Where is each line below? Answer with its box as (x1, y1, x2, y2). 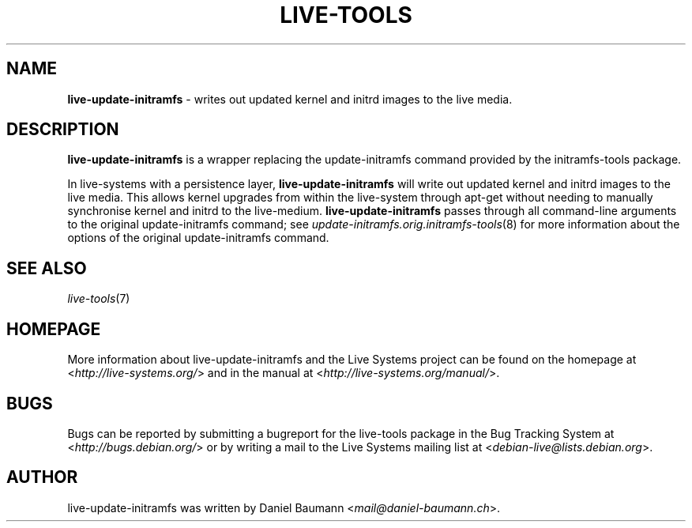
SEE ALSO (6, 258, 87, 278)
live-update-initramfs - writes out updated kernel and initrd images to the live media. (67, 92, 513, 106)
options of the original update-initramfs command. (67, 231, 329, 245)
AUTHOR (6, 467, 78, 488)
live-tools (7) (67, 292, 130, 306)
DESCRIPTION (6, 119, 119, 140)
